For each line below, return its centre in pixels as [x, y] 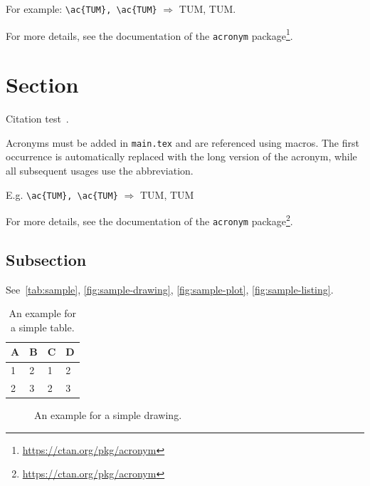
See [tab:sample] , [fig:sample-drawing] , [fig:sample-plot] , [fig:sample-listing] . [170, 289]
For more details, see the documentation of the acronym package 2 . [149, 220]
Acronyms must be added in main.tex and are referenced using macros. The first [183, 142]
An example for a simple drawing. [108, 415]
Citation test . [37, 119]
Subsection [46, 259]
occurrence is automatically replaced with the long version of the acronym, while [181, 156]
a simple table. [43, 327]
